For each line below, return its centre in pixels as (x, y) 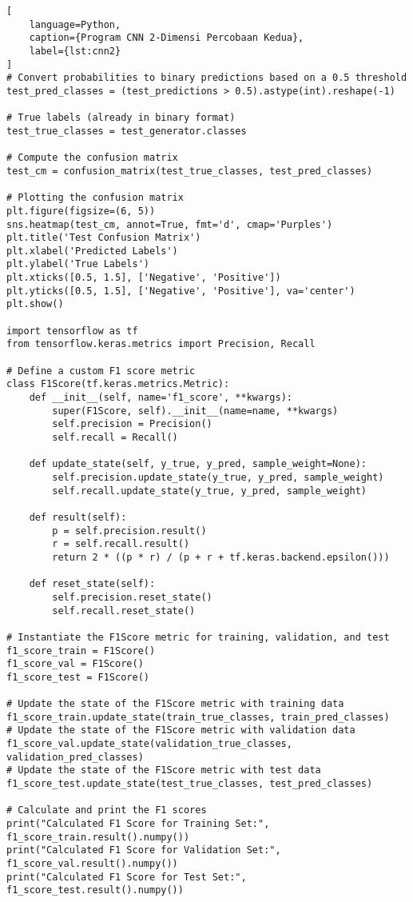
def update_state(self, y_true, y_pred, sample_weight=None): (198, 464)
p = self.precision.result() (129, 531)
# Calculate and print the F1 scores (107, 810)
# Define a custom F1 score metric (101, 371)
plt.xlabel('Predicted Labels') (92, 251)
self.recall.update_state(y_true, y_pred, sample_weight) (210, 491)
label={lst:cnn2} (75, 51)
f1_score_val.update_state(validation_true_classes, (149, 744)
